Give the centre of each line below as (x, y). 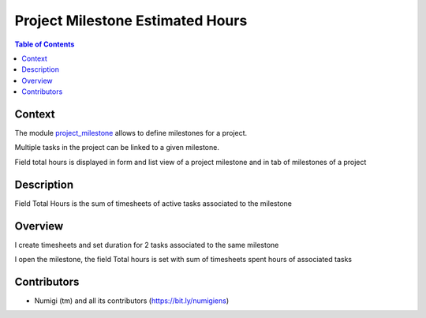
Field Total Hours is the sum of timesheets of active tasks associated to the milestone (153, 203)
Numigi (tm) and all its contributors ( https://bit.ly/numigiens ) (132, 301)
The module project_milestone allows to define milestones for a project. (131, 133)
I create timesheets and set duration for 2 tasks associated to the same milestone (147, 245)
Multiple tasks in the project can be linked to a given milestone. (117, 148)
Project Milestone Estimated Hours (131, 21)
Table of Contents (45, 44)
